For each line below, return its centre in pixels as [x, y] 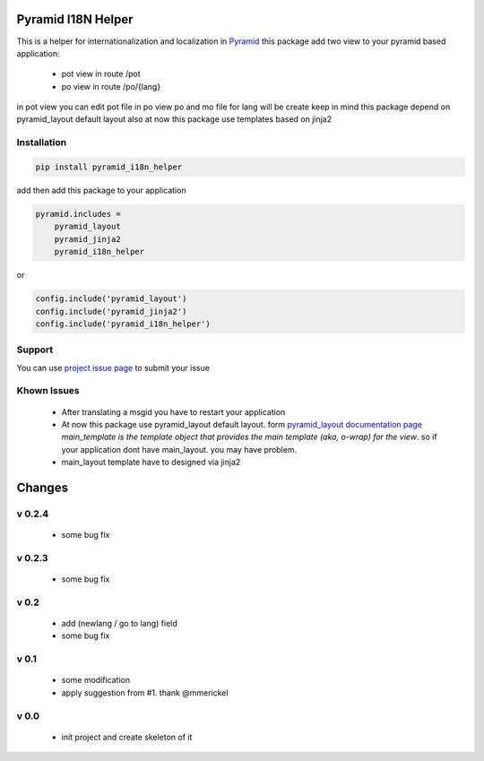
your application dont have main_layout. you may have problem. [179, 449]
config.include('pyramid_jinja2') [111, 311]
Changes [43, 487]
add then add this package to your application [102, 190]
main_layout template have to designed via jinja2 [151, 463]
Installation [42, 143]
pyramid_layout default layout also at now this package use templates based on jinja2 [174, 119]
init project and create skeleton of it [127, 737]
